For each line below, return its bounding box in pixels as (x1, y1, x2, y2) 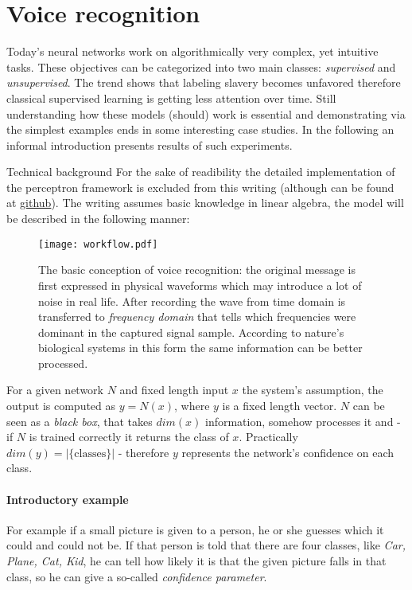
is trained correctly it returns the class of (29, 428, 229, 445)
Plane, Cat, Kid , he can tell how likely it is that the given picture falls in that (6, 553, 387, 569)
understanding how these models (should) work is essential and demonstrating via (6, 105, 406, 122)
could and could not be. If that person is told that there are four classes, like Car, (6, 537, 406, 553)
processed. (38, 354, 88, 371)
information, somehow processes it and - (204, 412, 401, 429)
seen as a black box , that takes (6, 412, 153, 429)
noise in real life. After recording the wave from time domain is (38, 292, 346, 309)
